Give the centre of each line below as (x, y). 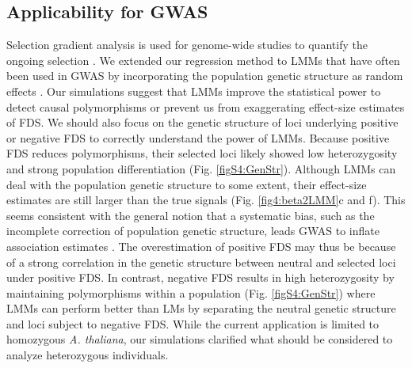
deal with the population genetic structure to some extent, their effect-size (187, 184)
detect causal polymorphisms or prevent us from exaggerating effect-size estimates (206, 106)
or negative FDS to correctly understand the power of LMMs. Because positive (198, 137)
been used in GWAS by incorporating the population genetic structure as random (205, 76)
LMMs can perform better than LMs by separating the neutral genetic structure (201, 308)
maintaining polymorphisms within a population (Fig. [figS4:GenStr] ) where (191, 292)
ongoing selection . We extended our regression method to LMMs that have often (203, 60)
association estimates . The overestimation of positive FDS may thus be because (201, 246)
